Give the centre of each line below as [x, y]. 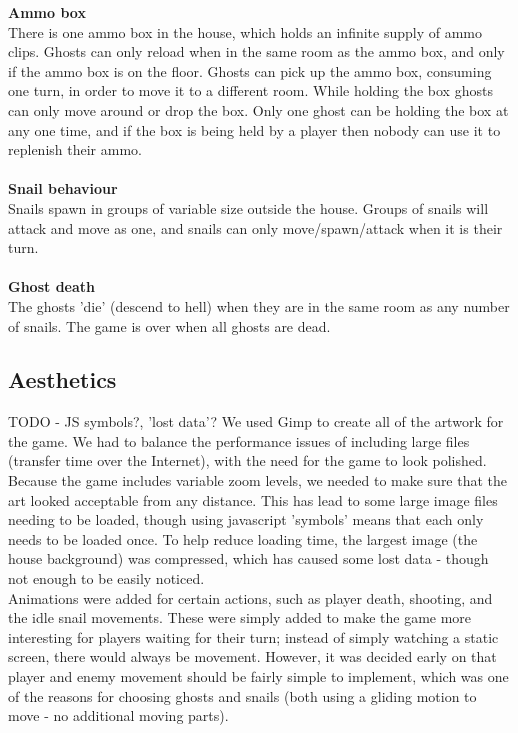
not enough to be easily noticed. [106, 578]
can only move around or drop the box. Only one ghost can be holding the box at [258, 109]
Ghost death [51, 286]
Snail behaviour [63, 188]
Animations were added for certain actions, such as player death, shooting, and [250, 597]
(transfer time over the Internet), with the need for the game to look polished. [247, 460]
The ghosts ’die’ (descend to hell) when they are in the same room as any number [259, 305]
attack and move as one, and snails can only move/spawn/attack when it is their [255, 227]
